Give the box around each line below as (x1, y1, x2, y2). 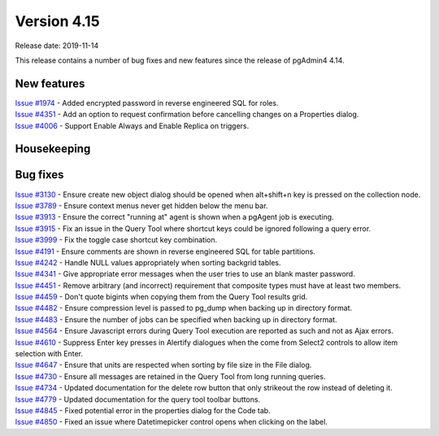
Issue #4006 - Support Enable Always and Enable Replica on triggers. (15, 120, 250, 130)
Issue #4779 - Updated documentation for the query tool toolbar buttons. (15, 395, 260, 404)
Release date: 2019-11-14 (15, 41, 99, 50)
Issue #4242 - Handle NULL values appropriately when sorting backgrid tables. (15, 257, 281, 268)
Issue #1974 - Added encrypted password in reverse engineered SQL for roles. (15, 98, 279, 107)
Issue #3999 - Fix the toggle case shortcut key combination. (15, 235, 218, 245)
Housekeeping (15, 142, 91, 156)
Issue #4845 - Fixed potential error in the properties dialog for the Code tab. (15, 405, 272, 415)
